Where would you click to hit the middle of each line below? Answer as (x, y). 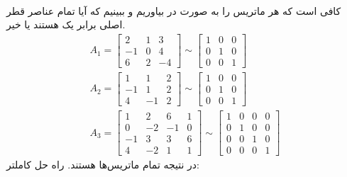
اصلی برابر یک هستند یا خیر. (66, 24)
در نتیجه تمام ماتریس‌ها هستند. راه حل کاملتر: (103, 165)
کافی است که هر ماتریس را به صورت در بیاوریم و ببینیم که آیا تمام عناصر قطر (174, 10)
